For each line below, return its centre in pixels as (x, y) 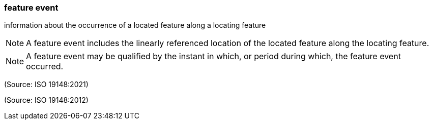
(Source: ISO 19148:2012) (46, 100)
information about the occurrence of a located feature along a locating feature (135, 25)
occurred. (45, 67)
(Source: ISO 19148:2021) (46, 85)
